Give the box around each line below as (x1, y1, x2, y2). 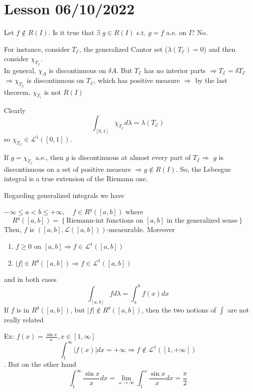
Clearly (4, 105, 26, 115)
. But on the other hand (4, 359, 76, 369)
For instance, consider (4, 43, 70, 54)
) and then (203, 43, 236, 54)
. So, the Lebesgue (176, 163, 231, 174)
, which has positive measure (94, 75, 180, 85)
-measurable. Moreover (106, 224, 175, 235)
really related (4, 314, 44, 324)
